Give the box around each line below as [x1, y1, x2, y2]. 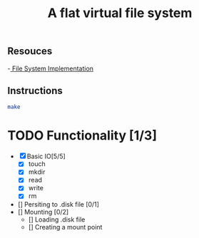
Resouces [7, 45, 53, 58]
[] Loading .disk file [28, 215, 86, 224]
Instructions [7, 85, 63, 97]
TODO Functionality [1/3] [7, 128, 157, 144]
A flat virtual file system [47, 5, 193, 21]
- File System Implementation [7, 64, 94, 73]
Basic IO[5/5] [26, 152, 66, 161]
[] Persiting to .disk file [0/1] [17, 200, 100, 208]
